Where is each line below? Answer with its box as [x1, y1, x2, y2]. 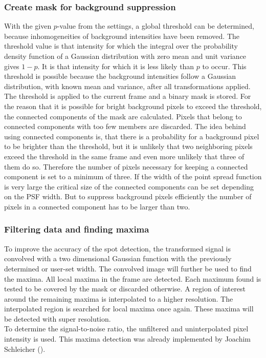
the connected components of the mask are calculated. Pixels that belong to [4, 111, 242, 121]
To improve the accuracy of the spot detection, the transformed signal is [4, 243, 231, 254]
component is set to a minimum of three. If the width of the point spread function [4, 171, 262, 182]
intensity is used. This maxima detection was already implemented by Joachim [4, 333, 251, 344]
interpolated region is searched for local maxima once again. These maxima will [4, 303, 254, 314]
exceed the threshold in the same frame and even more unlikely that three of [4, 151, 245, 161]
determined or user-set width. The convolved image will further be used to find [4, 263, 252, 273]
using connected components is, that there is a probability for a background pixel [4, 131, 259, 141]
